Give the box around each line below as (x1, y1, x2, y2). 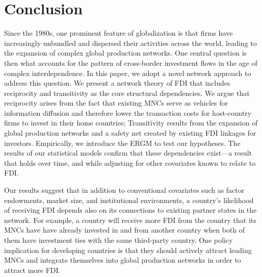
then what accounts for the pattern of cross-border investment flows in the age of (4, 57, 257, 68)
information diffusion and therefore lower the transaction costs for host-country (4, 107, 252, 118)
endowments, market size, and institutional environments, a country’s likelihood (4, 194, 254, 205)
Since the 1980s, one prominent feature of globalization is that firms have (4, 28, 233, 38)
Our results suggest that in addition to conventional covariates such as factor (4, 185, 245, 195)
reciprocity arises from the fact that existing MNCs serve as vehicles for (4, 97, 228, 108)
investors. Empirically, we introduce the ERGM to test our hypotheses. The (4, 137, 241, 148)
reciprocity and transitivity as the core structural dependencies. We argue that (4, 87, 250, 98)
